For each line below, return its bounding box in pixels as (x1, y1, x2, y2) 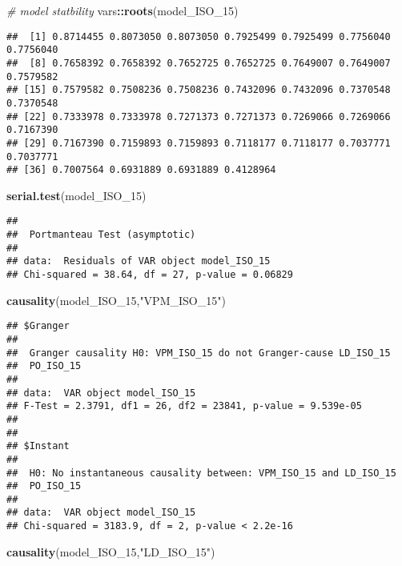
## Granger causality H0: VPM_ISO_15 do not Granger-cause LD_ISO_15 (6, 347, 391, 359)
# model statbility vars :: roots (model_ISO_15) (6, 2, 239, 18)
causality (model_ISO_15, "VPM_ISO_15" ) (6, 291, 226, 308)
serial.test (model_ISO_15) (6, 187, 147, 203)
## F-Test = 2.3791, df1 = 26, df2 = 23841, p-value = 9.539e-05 (6, 400, 362, 412)
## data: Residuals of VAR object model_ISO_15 (6, 255, 271, 267)
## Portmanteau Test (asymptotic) (6, 229, 196, 241)
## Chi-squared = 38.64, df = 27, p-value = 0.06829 (6, 269, 293, 281)
